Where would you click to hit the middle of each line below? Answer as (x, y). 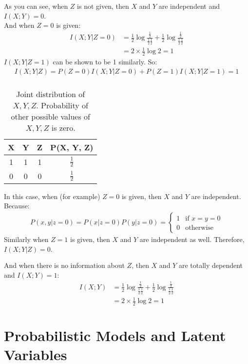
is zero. (63, 127)
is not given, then (103, 6)
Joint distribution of (51, 94)
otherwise (200, 228)
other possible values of (50, 116)
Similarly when (26, 239)
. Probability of (62, 105)
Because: (17, 206)
